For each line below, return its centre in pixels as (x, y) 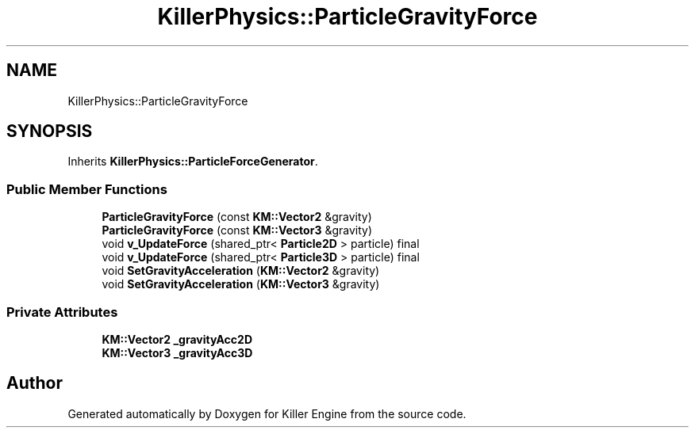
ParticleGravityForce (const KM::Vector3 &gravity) (237, 230)
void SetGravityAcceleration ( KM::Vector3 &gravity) (241, 284)
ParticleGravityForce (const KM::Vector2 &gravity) (237, 217)
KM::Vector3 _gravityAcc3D (177, 352)
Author (35, 383)
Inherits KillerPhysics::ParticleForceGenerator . (193, 162)
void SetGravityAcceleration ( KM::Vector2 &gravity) (241, 271)
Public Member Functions (87, 189)
